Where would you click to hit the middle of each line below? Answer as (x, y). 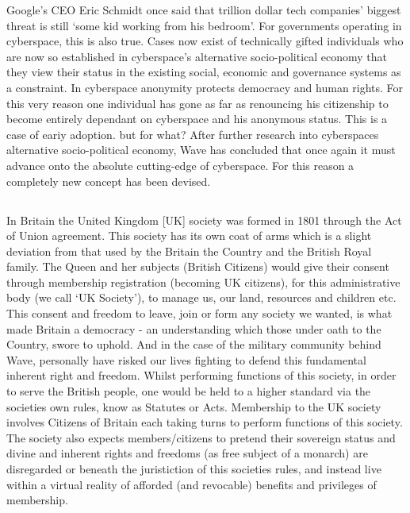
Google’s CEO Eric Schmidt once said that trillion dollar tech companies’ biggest (204, 10)
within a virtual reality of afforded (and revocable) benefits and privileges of (192, 484)
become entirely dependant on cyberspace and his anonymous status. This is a (197, 119)
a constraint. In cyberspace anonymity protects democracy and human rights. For (205, 87)
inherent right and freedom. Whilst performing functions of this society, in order (201, 375)
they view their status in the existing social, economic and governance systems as (204, 72)
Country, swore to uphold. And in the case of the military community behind (194, 344)
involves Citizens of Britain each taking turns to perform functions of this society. (205, 422)
